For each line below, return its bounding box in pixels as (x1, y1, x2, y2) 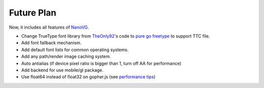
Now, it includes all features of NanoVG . (9, 24, 89, 30)
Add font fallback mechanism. (21, 40, 82, 46)
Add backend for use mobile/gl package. (21, 67, 104, 73)
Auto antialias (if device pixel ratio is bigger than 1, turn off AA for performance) (21, 60, 182, 66)
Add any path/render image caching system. (21, 53, 111, 59)
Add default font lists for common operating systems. (21, 47, 129, 53)
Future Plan (9, 7, 57, 18)
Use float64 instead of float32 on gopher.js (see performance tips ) (21, 74, 156, 80)
